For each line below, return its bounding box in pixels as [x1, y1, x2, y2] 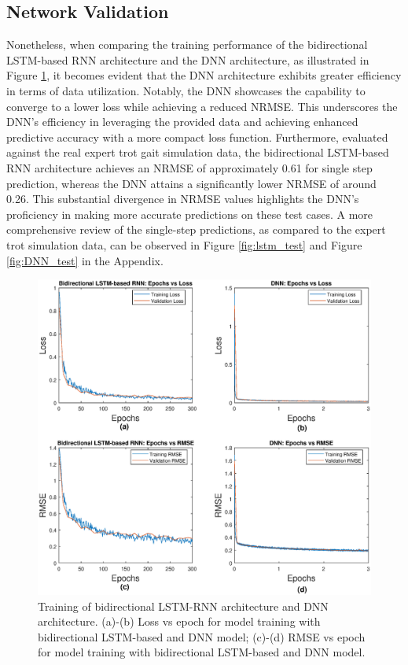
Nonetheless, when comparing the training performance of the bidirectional [6, 36, 368, 53]
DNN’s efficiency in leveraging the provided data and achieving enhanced [6, 113, 358, 130]
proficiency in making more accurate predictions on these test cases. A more [6, 205, 373, 222]
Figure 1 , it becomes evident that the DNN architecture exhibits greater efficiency [6, 67, 402, 83]
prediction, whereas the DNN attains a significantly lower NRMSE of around [6, 175, 377, 191]
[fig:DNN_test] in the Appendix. [6, 252, 164, 268]
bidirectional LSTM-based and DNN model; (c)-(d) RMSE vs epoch [38, 628, 366, 645]
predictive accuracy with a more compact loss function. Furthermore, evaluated [6, 128, 388, 145]
